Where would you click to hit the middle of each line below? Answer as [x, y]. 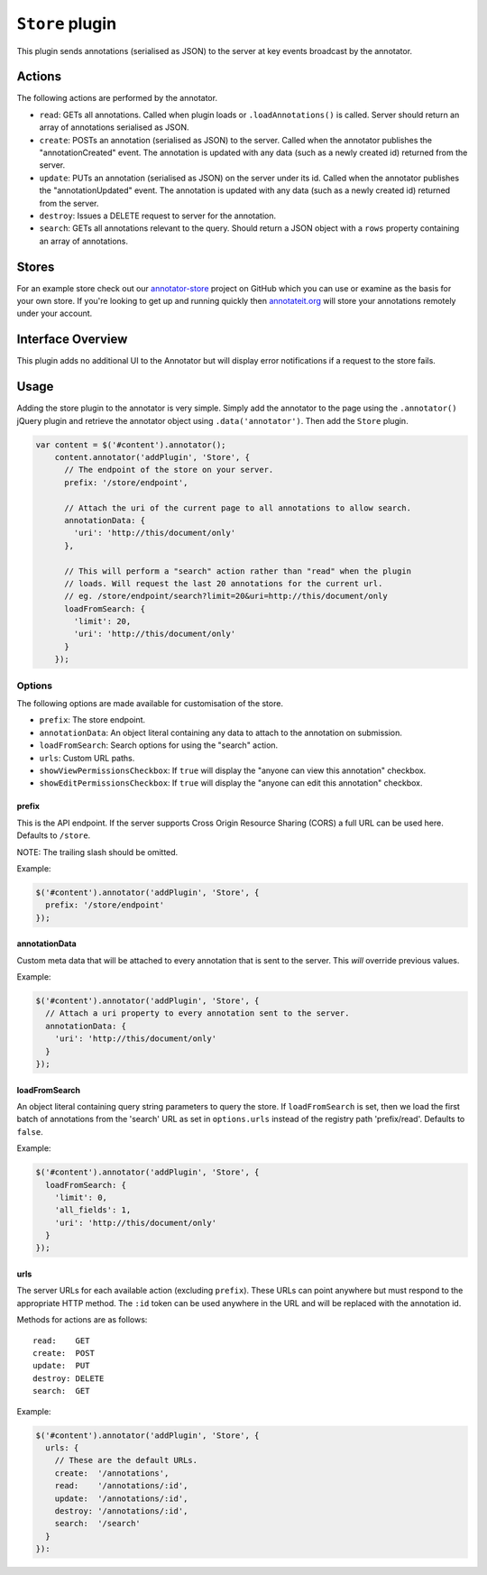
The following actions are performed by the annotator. [117, 98]
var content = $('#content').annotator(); [131, 445]
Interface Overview [72, 340]
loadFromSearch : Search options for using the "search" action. [159, 745]
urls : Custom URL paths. [87, 758]
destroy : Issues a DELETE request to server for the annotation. [158, 216]
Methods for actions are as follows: [82, 1320]
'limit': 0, [81, 1197]
